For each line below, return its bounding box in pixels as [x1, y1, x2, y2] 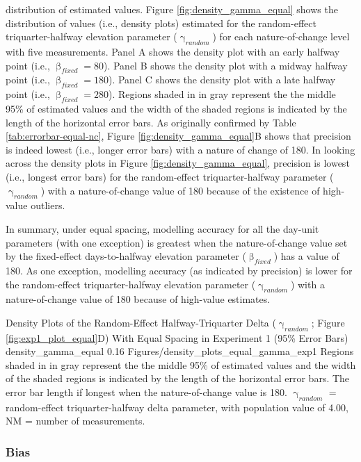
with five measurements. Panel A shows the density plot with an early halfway [6, 44, 340, 58]
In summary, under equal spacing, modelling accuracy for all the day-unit [6, 221, 319, 236]
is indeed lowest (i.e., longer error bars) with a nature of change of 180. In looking [6, 142, 355, 156]
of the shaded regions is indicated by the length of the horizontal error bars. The [6, 371, 350, 386]
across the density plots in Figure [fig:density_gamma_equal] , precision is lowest [6, 156, 350, 170]
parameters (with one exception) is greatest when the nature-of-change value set [6, 235, 348, 249]
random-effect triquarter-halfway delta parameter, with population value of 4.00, [6, 399, 348, 414]
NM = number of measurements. [6, 413, 145, 428]
